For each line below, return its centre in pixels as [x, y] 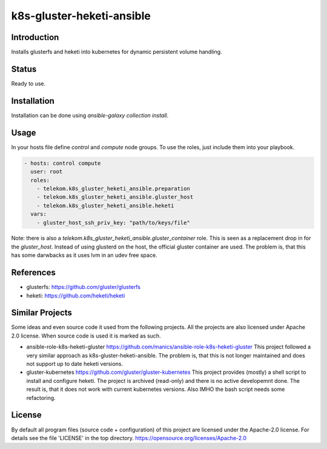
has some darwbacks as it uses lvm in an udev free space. [84, 255]
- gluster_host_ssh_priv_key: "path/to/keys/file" [113, 222]
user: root [47, 172]
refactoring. [41, 397]
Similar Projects [42, 313]
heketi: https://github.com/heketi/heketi [76, 295]
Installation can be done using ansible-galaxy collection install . [90, 115]
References [33, 273]
